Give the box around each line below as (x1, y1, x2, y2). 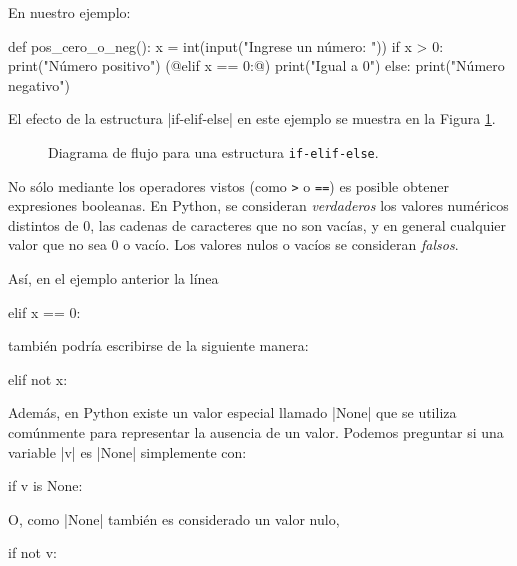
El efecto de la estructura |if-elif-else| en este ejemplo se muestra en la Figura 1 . (8, 108, 496, 129)
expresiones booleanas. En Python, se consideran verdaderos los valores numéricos (8, 195, 509, 216)
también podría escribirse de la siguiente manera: (8, 335, 309, 356)
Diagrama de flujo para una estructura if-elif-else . (48, 141, 379, 162)
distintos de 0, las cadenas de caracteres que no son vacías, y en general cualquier (8, 214, 507, 235)
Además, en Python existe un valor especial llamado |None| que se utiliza (8, 402, 457, 423)
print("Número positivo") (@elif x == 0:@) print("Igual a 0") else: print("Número (8, 55, 505, 76)
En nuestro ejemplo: (8, 2, 131, 22)
